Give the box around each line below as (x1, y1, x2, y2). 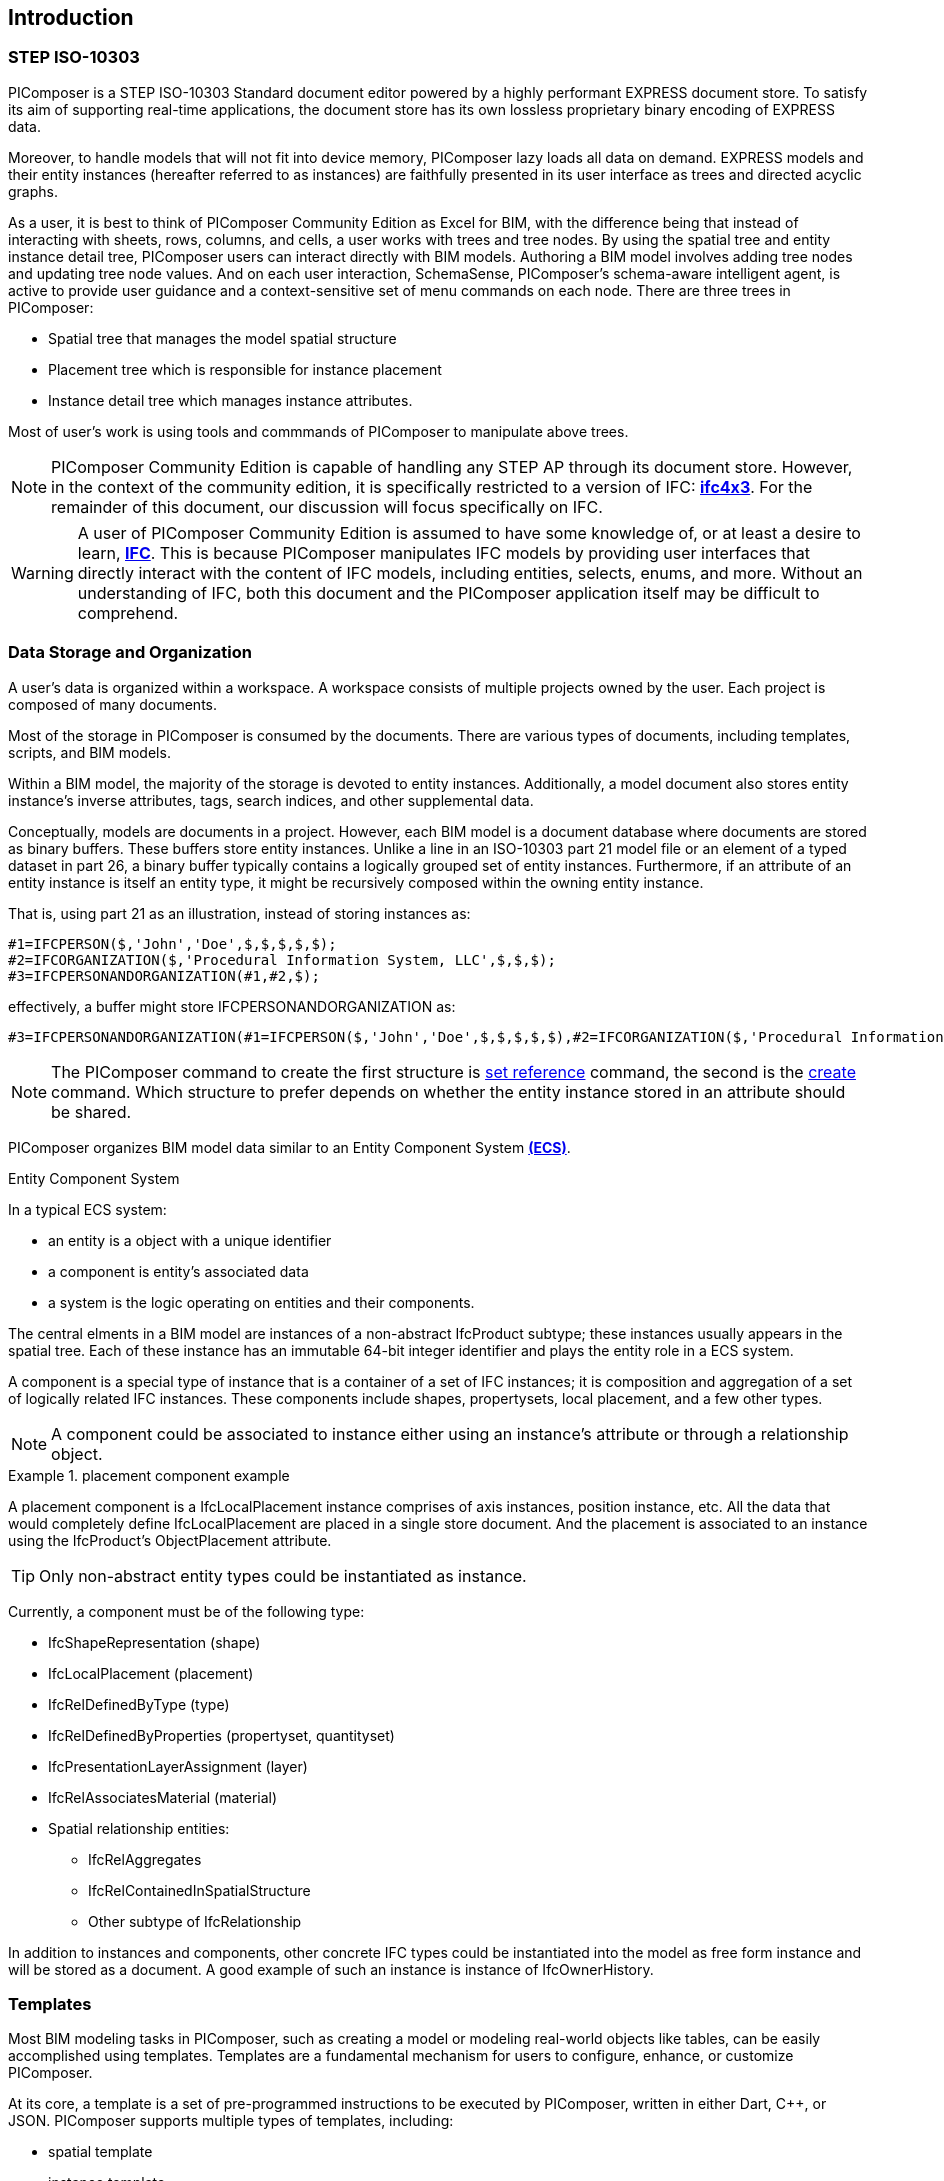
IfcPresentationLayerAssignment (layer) (48, 1757, 308, 1775)
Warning (11, 562, 74, 583)
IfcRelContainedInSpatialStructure (88, 1881, 311, 1899)
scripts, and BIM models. (8, 743, 171, 761)
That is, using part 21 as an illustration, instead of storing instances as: (8, 904, 471, 922)
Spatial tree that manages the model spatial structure (48, 329, 397, 347)
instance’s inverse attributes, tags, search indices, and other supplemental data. (8, 791, 534, 809)
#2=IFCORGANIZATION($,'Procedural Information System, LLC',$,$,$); (8, 951, 556, 968)
